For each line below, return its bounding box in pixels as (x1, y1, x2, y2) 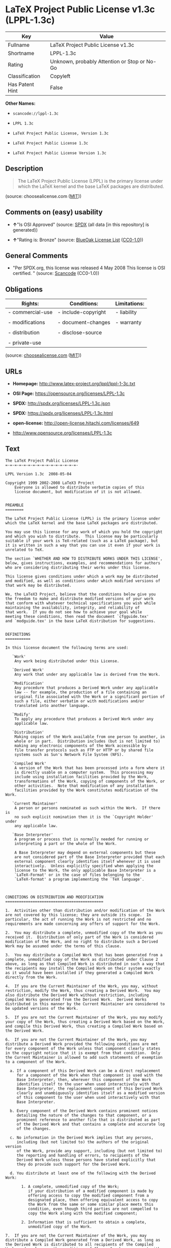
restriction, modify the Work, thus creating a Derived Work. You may (5, 988, 160, 993)
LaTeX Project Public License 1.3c (12, 140, 89, 146)
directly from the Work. (5, 975, 58, 980)
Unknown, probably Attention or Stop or (50, 58, 145, 65)
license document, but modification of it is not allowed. (14, 489, 142, 494)
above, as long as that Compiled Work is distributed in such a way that (5, 961, 165, 967)
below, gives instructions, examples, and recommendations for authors (5, 560, 160, 565)
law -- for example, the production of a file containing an (14, 690, 147, 695)
